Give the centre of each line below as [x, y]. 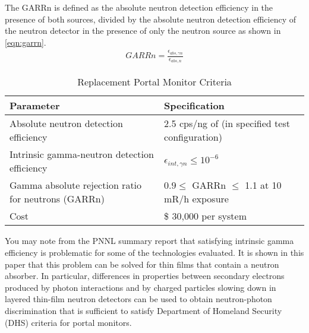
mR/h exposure [196, 199]
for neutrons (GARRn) [57, 199]
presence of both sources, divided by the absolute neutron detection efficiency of [151, 19]
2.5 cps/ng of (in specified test [227, 123]
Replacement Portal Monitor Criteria [154, 82]
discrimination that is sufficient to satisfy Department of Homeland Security [144, 310]
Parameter [35, 106]
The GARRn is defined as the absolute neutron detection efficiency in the [139, 7]
